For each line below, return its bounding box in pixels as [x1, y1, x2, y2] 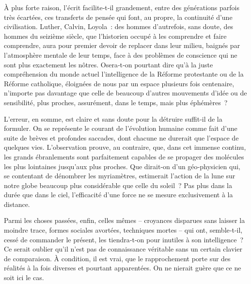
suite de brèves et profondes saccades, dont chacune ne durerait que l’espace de [4, 132, 239, 142]
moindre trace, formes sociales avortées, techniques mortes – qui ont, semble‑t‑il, [4, 225, 243, 235]
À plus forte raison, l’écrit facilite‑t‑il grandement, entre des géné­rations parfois [4, 2, 239, 12]
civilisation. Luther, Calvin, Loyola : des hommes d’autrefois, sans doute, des [4, 21, 234, 32]
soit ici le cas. [4, 272, 44, 283]
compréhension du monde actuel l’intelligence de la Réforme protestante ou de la [4, 69, 244, 79]
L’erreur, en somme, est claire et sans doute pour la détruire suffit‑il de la [4, 113, 222, 124]
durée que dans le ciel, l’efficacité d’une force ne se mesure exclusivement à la [4, 189, 233, 200]
